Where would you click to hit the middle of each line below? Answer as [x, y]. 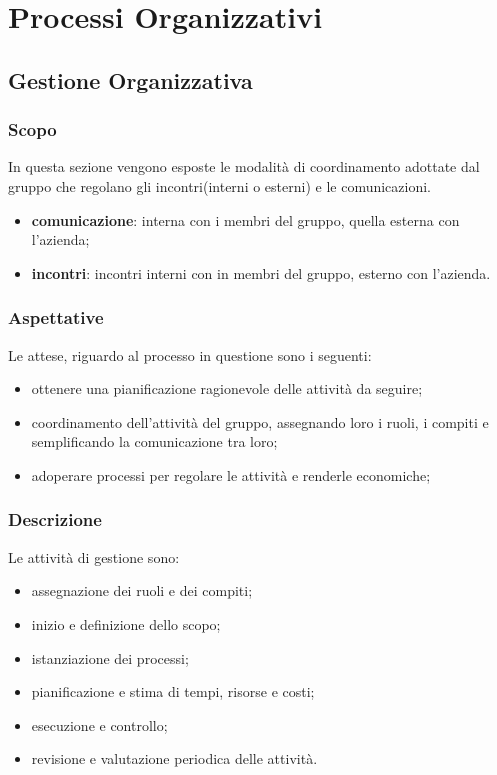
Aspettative [56, 317]
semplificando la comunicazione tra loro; [154, 441]
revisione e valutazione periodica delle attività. [174, 758]
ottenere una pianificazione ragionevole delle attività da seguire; [227, 388]
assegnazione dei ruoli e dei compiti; [142, 590]
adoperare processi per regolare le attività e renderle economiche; [231, 474]
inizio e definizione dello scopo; [126, 623]
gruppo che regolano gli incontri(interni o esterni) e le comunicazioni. [220, 185]
